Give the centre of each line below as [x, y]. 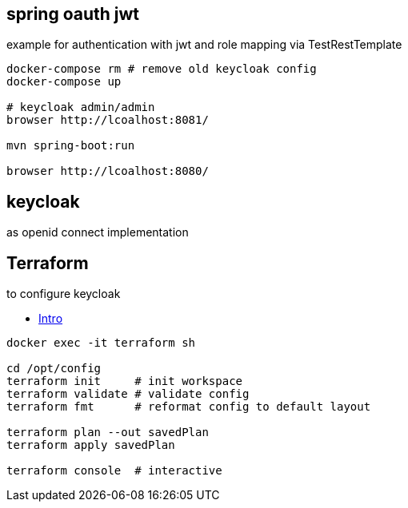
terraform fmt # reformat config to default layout [189, 407]
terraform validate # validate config [128, 394]
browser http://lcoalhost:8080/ [108, 171]
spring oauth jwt [73, 14]
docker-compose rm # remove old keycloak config [162, 69]
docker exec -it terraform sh [101, 343]
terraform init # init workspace [125, 381]
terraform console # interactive [114, 471]
